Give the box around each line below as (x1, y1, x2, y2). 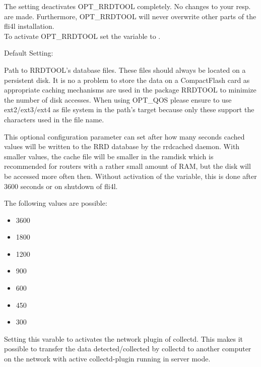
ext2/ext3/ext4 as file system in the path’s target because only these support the (4, 104, 254, 115)
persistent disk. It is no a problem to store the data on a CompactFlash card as (4, 74, 250, 85)
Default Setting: (4, 48, 53, 58)
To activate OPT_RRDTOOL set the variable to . (4, 30, 161, 41)
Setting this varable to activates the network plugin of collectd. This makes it (4, 333, 243, 344)
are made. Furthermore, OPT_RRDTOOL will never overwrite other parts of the (4, 11, 256, 21)
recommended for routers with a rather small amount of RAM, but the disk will (4, 161, 251, 171)
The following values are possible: (4, 198, 107, 208)
